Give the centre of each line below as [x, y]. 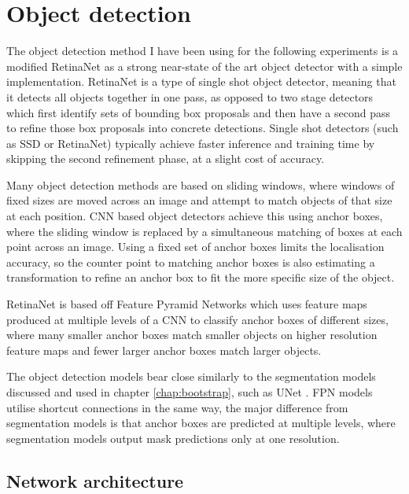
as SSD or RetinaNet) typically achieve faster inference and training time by [191, 143]
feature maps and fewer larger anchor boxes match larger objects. [164, 350]
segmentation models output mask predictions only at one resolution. [173, 438]
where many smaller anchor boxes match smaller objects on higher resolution [192, 335]
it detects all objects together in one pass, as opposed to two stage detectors [190, 96]
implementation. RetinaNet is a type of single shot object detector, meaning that [201, 81]
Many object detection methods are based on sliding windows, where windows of [201, 184]
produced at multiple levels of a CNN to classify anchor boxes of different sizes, [197, 319]
